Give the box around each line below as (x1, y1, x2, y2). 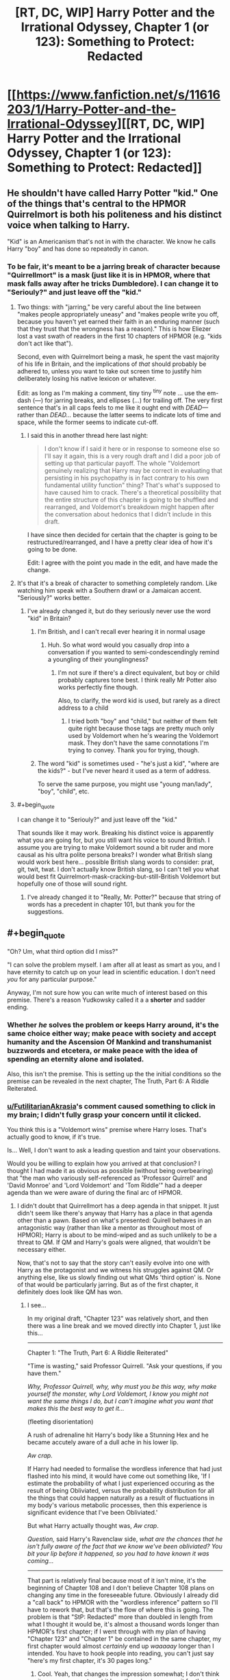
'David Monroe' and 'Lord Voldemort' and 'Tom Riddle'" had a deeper (7, 1181, 203, 1189)
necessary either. (16, 1246, 66, 1254)
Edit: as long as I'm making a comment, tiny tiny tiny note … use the (16, 388, 206, 397)
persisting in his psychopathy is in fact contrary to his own (44, 473, 209, 482)
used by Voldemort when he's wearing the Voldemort (68, 731, 219, 739)
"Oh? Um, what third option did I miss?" (7, 947, 118, 955)
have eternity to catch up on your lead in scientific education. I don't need (7, 967, 216, 976)
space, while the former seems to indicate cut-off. (16, 418, 159, 426)
